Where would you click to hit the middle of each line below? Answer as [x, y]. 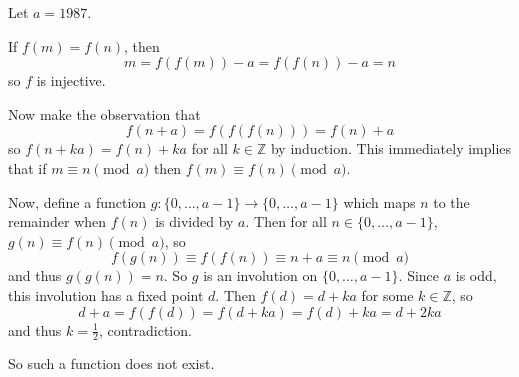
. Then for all [286, 221]
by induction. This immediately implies [391, 148]
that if [27, 167]
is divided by [194, 221]
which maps [379, 201]
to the [451, 201]
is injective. [71, 80]
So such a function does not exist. [111, 363]
